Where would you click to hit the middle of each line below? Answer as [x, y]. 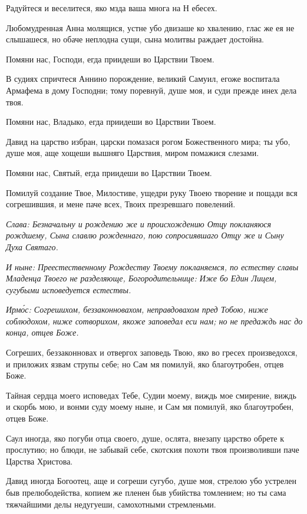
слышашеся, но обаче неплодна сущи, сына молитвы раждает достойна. [135, 39]
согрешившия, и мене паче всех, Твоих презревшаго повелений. [121, 204]
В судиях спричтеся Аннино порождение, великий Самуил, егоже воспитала [143, 79]
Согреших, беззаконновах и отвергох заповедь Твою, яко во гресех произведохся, [152, 352]
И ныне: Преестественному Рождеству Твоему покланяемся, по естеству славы [152, 266]
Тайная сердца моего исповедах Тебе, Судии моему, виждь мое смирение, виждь [151, 395]
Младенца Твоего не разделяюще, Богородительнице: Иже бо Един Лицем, [141, 278]
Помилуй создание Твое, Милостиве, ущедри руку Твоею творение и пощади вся [152, 192]
